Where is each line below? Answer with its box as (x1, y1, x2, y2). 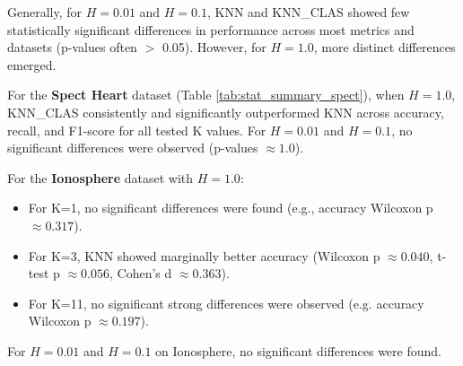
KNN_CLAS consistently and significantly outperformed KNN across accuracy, (7, 102, 444, 121)
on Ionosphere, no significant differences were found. (155, 341, 441, 360)
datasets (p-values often (7, 38, 137, 57)
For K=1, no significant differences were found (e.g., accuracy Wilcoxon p (28, 198, 433, 217)
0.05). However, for (162, 38, 266, 57)
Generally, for (7, 3, 83, 21)
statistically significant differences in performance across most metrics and (7, 20, 415, 39)
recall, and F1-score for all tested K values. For (7, 120, 266, 139)
